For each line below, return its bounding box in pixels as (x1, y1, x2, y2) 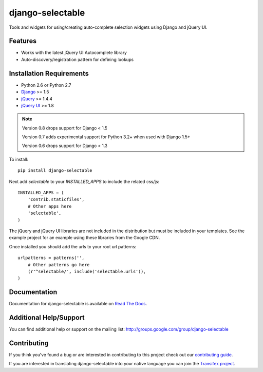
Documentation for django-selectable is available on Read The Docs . (9, 301, 147, 307)
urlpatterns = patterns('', (18, 255, 85, 260)
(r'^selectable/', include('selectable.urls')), (27, 268, 146, 274)
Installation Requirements (9, 69, 89, 77)
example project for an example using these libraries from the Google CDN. (9, 235, 160, 241)
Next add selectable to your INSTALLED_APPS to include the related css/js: (9, 178, 160, 185)
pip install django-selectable (18, 168, 93, 173)
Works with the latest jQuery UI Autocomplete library (21, 50, 127, 56)
